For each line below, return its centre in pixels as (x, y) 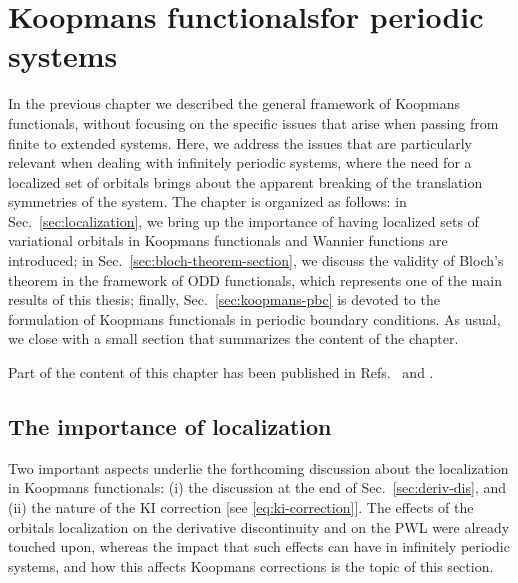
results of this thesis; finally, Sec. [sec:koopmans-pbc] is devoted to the (224, 299)
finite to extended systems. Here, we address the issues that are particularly (240, 142)
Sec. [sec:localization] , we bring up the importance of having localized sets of (243, 220)
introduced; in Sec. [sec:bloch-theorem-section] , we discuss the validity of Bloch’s (256, 260)
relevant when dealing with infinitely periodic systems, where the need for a (240, 162)
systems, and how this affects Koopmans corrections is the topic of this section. (251, 565)
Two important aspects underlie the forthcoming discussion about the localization (258, 467)
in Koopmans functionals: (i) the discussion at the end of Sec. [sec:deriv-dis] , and (257, 487)
